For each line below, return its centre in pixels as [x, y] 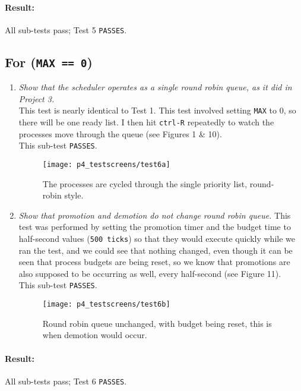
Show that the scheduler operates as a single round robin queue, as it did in [155, 87]
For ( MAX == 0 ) [49, 62]
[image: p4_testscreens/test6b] [106, 305]
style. [74, 195]
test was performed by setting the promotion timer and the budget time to [155, 227]
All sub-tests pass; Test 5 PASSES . [66, 29]
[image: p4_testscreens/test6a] [106, 164]
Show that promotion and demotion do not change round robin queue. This [155, 215]
